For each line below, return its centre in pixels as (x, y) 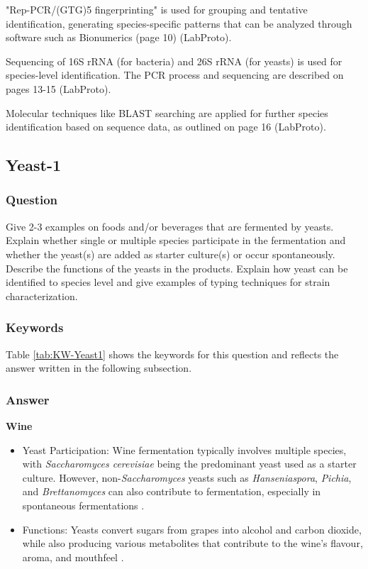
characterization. (42, 295)
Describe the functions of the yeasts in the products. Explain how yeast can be (177, 268)
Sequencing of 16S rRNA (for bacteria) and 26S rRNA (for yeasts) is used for (174, 61)
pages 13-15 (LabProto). (58, 88)
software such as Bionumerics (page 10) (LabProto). (119, 37)
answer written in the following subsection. (99, 368)
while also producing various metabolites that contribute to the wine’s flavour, (193, 543)
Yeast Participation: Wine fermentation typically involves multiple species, (184, 449)
